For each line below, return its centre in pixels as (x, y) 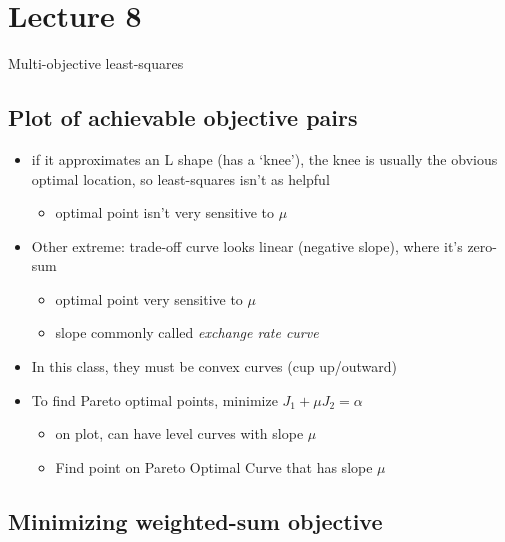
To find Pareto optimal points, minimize (154, 399)
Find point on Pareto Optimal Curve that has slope (214, 466)
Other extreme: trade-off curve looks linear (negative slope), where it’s (247, 245)
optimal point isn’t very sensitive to (165, 212)
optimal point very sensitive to (149, 298)
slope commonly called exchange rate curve (187, 332)
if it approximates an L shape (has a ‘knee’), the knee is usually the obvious (264, 158)
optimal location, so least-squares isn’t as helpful (180, 178)
